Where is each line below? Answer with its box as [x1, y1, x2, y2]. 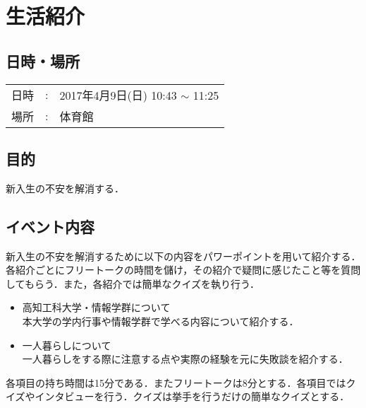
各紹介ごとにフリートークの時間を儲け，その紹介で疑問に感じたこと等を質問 [6, 262, 361, 277]
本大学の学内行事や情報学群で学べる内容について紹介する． [22, 313, 299, 328]
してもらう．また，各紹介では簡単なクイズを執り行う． [6, 276, 260, 291]
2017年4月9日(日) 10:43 [59, 86, 177, 103]
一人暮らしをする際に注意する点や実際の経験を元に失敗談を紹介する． [22, 351, 348, 366]
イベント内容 [6, 215, 94, 237]
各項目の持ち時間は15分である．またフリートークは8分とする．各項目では [6, 375, 346, 390]
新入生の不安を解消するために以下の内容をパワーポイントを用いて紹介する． [6, 248, 361, 263]
